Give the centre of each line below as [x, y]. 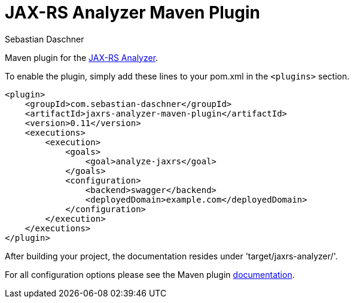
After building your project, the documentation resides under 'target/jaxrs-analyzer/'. [171, 256]
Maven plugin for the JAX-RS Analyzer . [82, 57]
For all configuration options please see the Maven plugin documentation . [150, 274]
